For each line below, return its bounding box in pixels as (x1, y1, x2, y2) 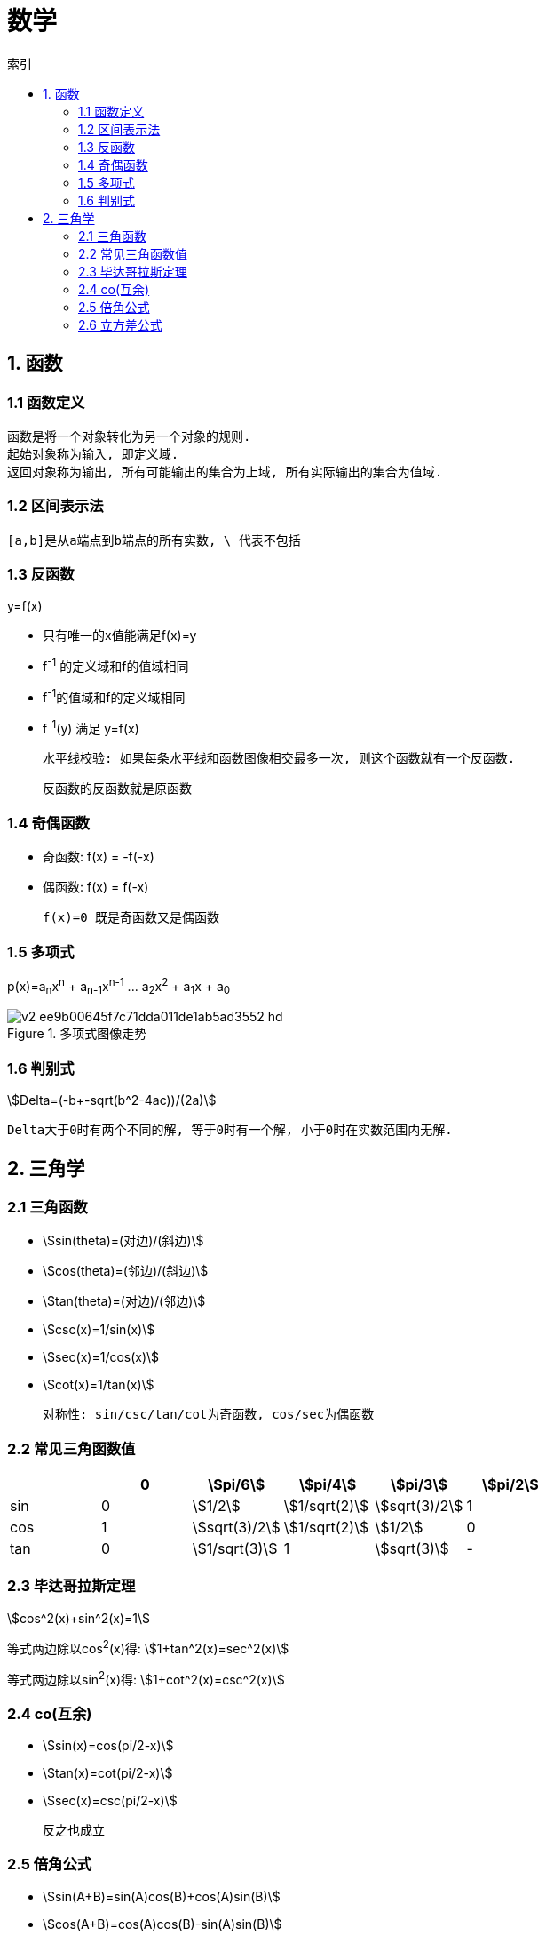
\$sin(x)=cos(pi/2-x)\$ (43, 1737, 174, 1753)
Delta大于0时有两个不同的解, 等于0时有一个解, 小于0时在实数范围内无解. (7, 1123, 453, 1138)
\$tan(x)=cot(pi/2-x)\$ (43, 1764, 173, 1780)
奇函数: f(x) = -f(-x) (43, 849, 154, 865)
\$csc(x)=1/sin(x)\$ (43, 1322, 155, 1338)
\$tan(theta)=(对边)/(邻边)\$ (43, 1293, 206, 1309)
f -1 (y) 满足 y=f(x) (43, 717, 139, 736)
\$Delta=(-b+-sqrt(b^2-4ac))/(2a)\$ (7, 1092, 217, 1108)
